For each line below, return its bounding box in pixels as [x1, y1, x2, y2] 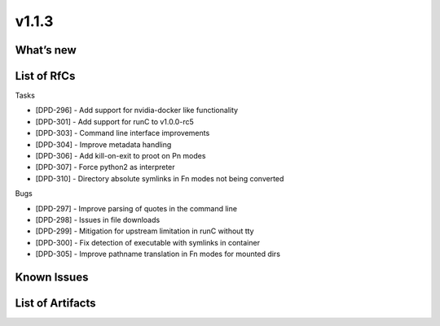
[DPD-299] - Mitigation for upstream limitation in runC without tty [35, 226, 254, 236]
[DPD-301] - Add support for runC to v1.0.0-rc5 [35, 116, 195, 126]
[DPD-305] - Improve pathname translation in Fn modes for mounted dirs [35, 249, 281, 259]
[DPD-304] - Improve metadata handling [35, 139, 172, 150]
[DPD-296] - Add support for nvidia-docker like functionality [35, 106, 239, 115]
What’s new [15, 43, 77, 57]
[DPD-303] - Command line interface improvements [35, 128, 210, 138]
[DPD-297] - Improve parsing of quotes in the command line [35, 203, 238, 213]
